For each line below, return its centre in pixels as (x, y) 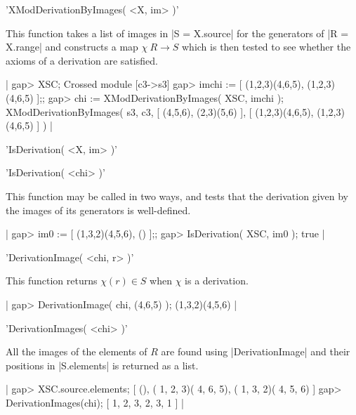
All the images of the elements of (77, 351)
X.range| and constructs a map (72, 47)
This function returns (52, 281)
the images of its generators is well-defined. (98, 210)
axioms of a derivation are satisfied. (82, 60)
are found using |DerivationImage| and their (256, 351)
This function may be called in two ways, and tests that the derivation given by (177, 196)
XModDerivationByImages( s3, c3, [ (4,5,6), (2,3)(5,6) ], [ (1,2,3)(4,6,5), (160, 111)
